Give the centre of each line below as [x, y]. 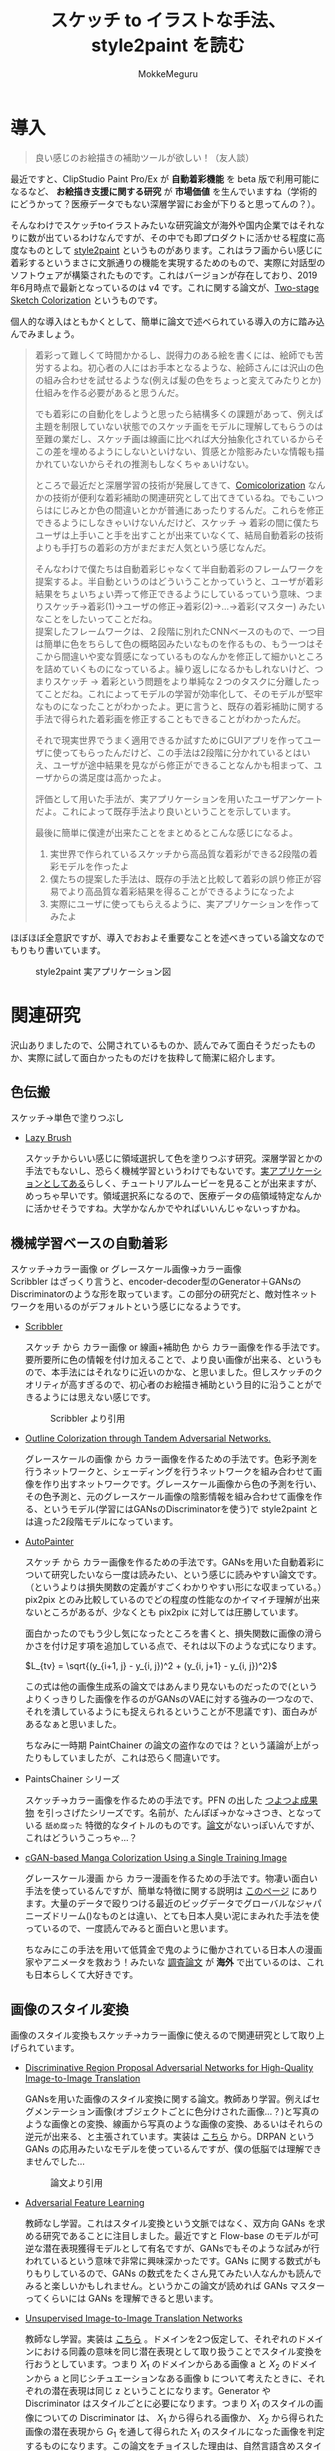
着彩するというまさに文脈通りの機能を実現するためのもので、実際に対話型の [168, 262]
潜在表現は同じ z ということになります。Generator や [161, 2390]
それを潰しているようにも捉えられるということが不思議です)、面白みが [171, 1712]
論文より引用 [76, 2183]
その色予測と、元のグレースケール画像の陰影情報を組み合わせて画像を [169, 1497]
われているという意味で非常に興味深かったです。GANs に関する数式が [168, 2261]
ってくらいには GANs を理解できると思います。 [121, 2298]
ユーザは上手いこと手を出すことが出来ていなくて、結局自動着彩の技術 [179, 535]
